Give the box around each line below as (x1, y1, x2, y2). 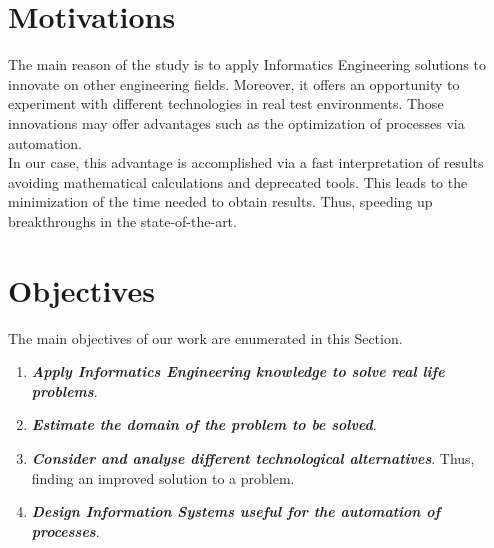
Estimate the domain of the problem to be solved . (31, 414, 377, 435)
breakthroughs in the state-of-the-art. (8, 210, 237, 231)
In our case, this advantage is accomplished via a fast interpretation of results (8, 152, 484, 173)
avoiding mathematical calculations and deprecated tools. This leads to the (8, 171, 468, 192)
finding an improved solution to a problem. (31, 467, 295, 488)
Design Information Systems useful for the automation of (31, 501, 441, 522)
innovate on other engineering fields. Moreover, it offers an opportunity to (8, 73, 460, 94)
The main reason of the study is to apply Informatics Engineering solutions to (8, 54, 486, 75)
